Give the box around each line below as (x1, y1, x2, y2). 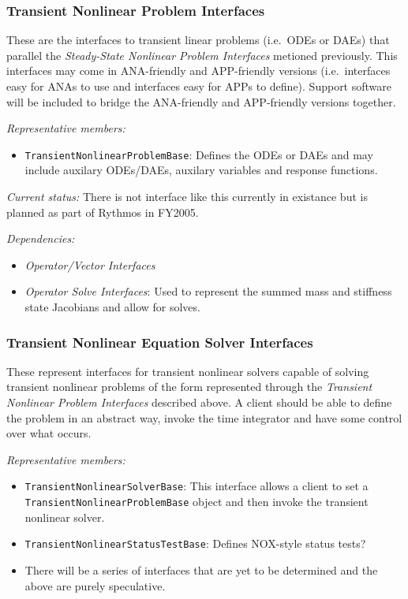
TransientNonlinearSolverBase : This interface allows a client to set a (24, 478, 369, 494)
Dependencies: (6, 230, 75, 247)
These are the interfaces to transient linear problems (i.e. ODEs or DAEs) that (6, 32, 390, 48)
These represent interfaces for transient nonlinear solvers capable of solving (6, 363, 369, 379)
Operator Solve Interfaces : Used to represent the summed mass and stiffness (24, 283, 392, 299)
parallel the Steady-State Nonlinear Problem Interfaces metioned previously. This (6, 47, 398, 63)
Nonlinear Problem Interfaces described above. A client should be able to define (6, 394, 392, 410)
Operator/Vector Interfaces (24, 256, 155, 273)
